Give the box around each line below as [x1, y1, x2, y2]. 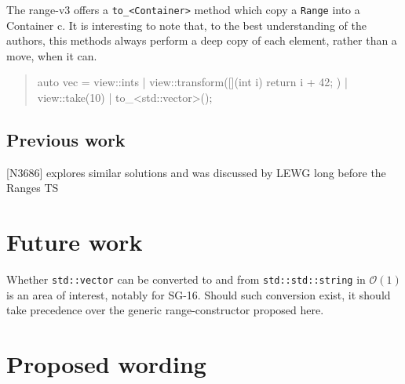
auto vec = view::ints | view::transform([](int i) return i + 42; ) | [37, 74, 348, 90]
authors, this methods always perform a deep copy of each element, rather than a [6, 32, 397, 49]
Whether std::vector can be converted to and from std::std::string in [6, 271, 366, 288]
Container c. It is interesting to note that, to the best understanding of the [6, 16, 367, 33]
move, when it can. [6, 47, 97, 63]
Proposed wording [6, 348, 206, 380]
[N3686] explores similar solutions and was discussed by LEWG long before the [6, 164, 386, 180]
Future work [6, 226, 143, 258]
